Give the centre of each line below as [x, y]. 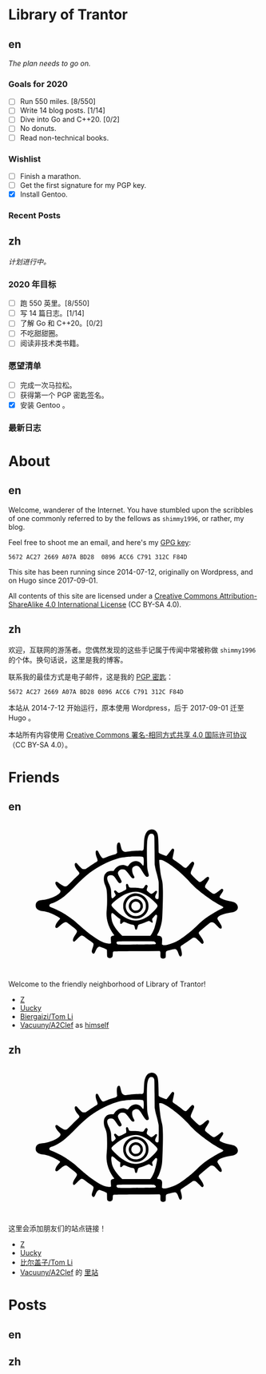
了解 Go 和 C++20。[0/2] [61, 323]
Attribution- [238, 595]
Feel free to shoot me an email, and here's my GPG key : [100, 542]
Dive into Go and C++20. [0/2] [69, 119]
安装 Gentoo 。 [44, 404]
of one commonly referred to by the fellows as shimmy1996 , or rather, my [126, 518]
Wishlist [25, 159]
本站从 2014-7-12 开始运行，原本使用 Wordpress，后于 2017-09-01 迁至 [127, 707]
